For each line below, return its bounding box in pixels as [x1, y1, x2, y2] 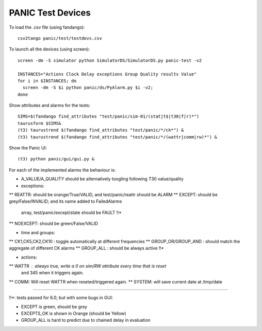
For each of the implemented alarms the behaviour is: [9, 167, 116, 173]
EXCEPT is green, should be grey [21, 304, 87, 310]
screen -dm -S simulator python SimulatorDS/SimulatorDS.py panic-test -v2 [17, 57, 202, 63]
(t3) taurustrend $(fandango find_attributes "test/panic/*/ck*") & [17, 127, 184, 133]
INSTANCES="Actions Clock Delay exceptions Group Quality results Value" [17, 71, 197, 77]
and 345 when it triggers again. [21, 270, 84, 276]
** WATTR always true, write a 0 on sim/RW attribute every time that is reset [9, 263, 166, 269]
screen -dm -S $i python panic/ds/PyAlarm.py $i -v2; [22, 85, 153, 90]
